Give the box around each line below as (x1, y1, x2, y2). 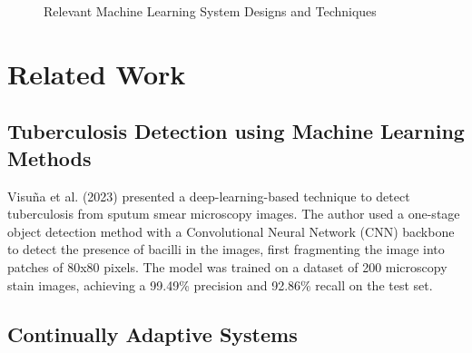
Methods (7, 143, 92, 172)
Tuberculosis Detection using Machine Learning (7, 117, 465, 145)
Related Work (7, 54, 186, 92)
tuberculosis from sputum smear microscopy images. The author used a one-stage (7, 204, 460, 223)
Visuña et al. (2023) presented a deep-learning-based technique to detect (7, 186, 410, 205)
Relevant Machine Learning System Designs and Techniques (44, 2, 377, 20)
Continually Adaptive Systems (7, 319, 298, 348)
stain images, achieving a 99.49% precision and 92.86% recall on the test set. (7, 275, 433, 294)
